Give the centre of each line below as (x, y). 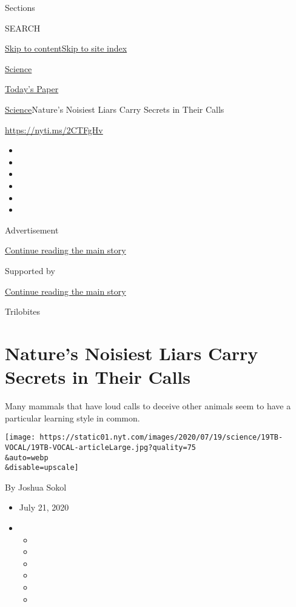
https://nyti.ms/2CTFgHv (54, 129)
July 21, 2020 (44, 507)
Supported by (30, 270)
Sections (20, 7)
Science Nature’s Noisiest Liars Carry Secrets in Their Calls (115, 109)
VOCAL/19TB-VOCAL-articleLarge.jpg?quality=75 (100, 447)
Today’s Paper (32, 89)
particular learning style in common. (72, 418)
